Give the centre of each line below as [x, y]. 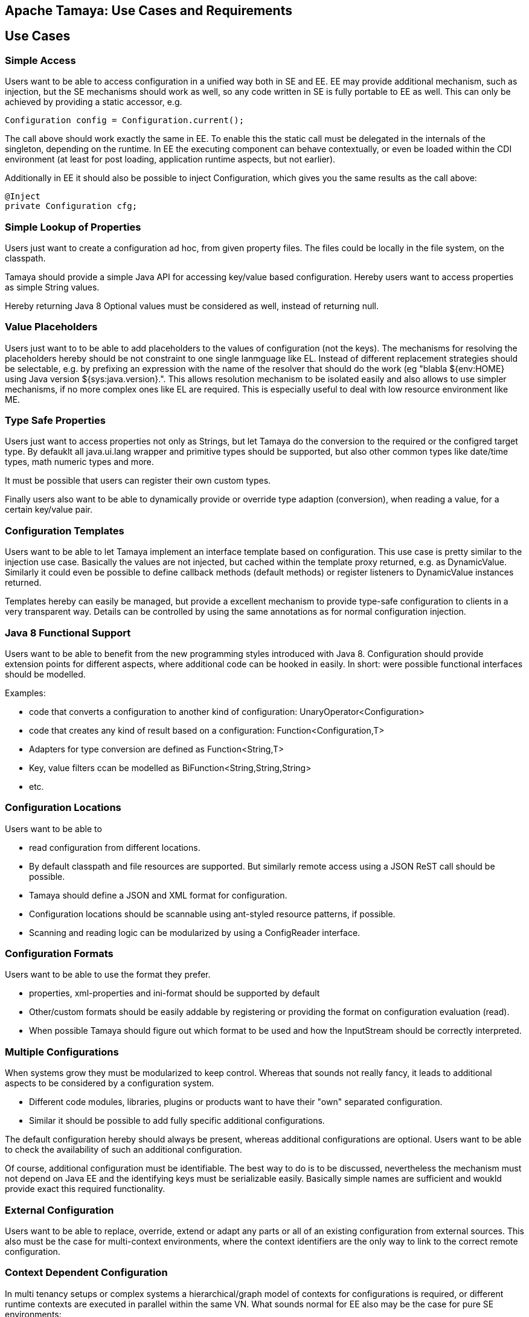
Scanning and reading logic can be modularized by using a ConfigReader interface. [195, 932]
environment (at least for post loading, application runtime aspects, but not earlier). [170, 159]
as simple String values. [52, 287]
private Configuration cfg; [71, 206]
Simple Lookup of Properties [73, 227]
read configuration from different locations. [115, 847]
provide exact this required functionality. [85, 1189]
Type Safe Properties [55, 421]
